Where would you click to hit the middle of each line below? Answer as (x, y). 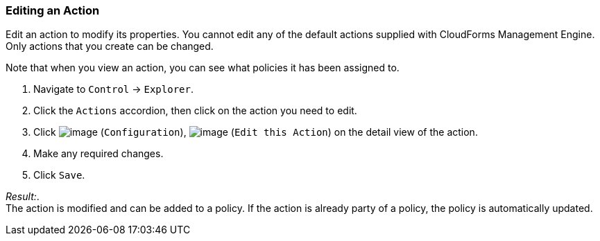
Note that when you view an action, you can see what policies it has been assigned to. (203, 68)
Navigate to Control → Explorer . (113, 89)
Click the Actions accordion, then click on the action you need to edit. (195, 111)
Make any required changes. (98, 154)
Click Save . (59, 175)
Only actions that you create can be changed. (110, 46)
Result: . (23, 197)
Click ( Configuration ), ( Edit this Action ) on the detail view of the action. (256, 132)
